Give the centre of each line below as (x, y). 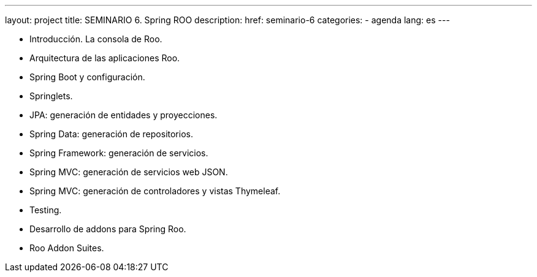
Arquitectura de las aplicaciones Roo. (105, 58)
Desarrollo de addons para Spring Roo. (108, 229)
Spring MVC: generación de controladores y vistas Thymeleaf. (155, 191)
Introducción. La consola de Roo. (96, 39)
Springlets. (51, 96)
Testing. (46, 210)
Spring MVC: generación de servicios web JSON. (129, 172)
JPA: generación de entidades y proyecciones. (124, 115)
